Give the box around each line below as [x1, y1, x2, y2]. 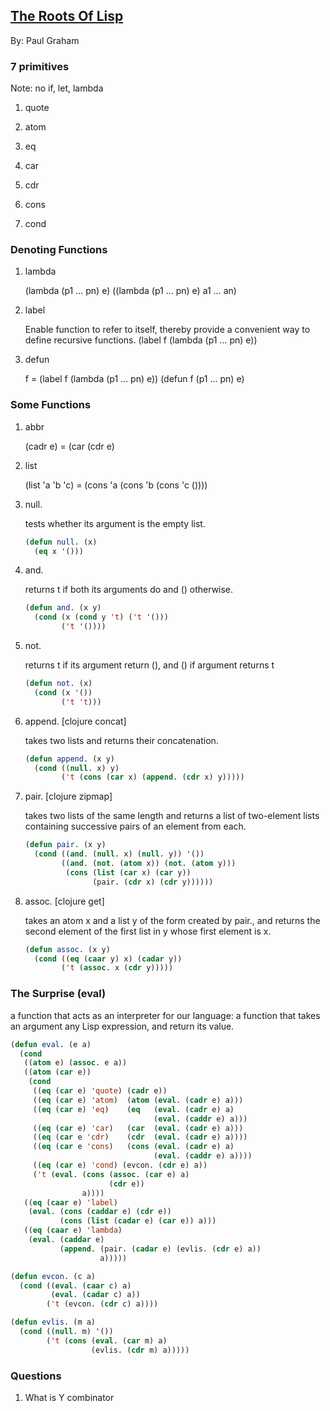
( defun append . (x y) [24, 754, 116, 764]
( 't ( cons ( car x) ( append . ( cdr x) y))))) [61, 772, 245, 783]
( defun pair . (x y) [24, 840, 107, 850]
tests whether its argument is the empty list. [24, 517, 206, 529]
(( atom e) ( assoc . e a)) [23, 1058, 128, 1068]
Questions [10, 1369, 62, 1383]
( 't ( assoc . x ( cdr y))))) [61, 963, 174, 973]
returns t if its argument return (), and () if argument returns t [24, 659, 275, 671]
